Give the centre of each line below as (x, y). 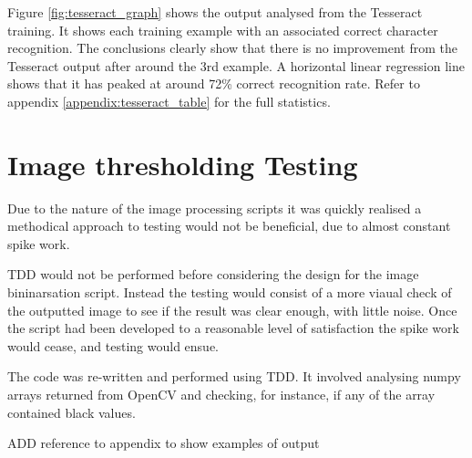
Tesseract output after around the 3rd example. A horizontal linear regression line (236, 65)
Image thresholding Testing (183, 164)
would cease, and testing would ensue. (113, 345)
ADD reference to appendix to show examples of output (164, 443)
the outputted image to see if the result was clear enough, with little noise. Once (232, 310)
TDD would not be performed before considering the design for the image (213, 274)
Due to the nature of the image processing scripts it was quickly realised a (215, 208)
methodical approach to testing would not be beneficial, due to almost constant (229, 226)
